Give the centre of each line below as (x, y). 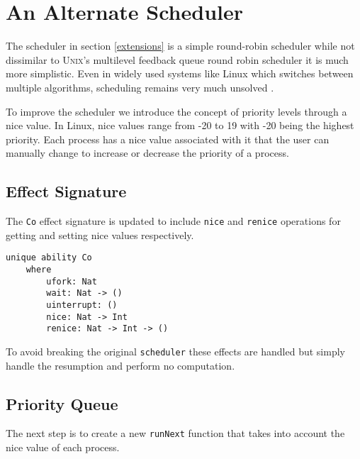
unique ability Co (49, 258)
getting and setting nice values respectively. (100, 234)
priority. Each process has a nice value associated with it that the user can (168, 139)
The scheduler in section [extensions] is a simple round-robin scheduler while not (180, 46)
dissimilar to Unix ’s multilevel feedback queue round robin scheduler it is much (177, 59)
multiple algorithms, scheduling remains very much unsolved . (140, 87)
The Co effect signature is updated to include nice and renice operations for (173, 221)
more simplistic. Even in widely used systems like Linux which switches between (180, 73)
